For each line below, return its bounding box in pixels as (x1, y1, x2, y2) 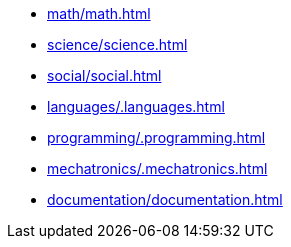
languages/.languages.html (47, 98, 225, 115)
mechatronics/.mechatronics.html (47, 160, 268, 177)
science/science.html (47, 36, 188, 53)
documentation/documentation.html (47, 191, 283, 208)
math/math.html (47, 5, 151, 22)
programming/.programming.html (47, 129, 266, 146)
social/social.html (47, 67, 162, 84)
